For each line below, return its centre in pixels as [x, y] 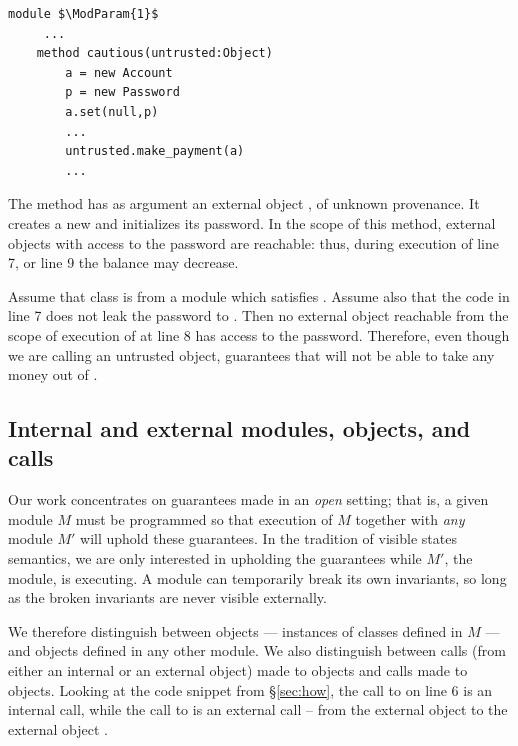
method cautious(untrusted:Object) [154, 53]
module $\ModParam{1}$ [83, 14]
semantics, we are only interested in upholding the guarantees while [215, 558]
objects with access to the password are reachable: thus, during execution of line [253, 242]
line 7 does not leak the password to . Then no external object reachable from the [258, 315]
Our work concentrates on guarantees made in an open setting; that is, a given [248, 499]
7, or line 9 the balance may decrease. [123, 262]
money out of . [53, 374]
